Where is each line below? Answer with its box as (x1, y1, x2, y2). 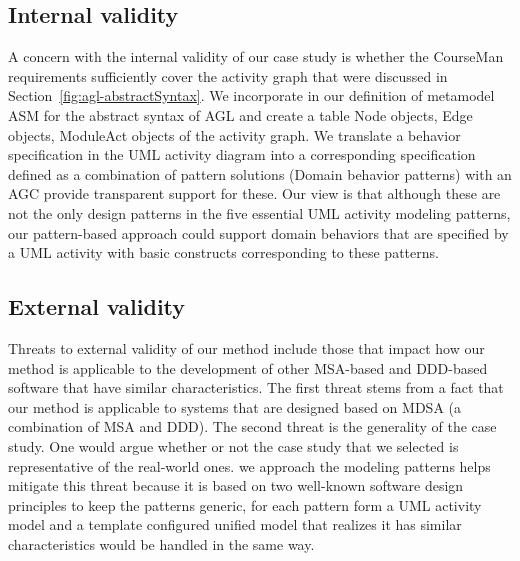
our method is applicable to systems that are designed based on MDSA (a (8, 396, 461, 417)
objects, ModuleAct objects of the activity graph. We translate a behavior (8, 124, 461, 145)
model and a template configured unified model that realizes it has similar (8, 514, 462, 535)
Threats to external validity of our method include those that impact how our (8, 337, 485, 358)
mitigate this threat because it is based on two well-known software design (8, 475, 464, 496)
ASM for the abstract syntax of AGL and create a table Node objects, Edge (8, 104, 473, 125)
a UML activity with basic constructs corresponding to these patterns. (8, 242, 439, 263)
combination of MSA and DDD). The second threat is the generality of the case (8, 416, 497, 437)
